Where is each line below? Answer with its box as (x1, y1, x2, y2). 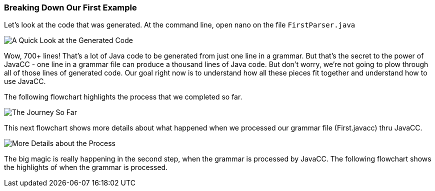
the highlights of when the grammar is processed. (4, 163, 168, 172)
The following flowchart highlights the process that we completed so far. (4, 92, 242, 101)
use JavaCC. (4, 77, 46, 86)
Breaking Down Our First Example (4, 2, 137, 12)
